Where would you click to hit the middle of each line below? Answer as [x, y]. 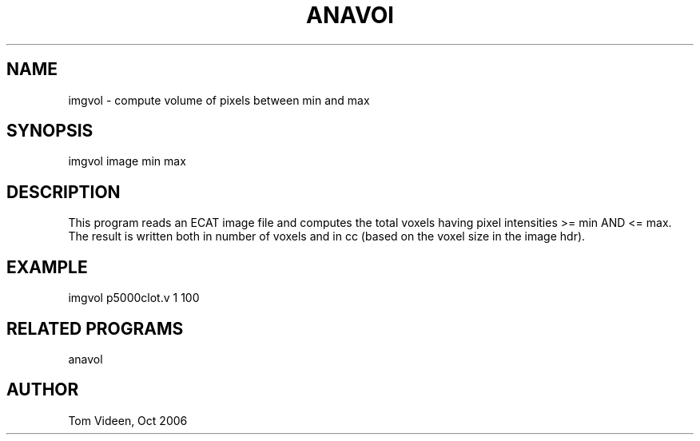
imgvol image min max [127, 161]
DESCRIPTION [64, 192]
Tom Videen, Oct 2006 [128, 420]
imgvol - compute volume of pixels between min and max [219, 100]
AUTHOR [43, 390]
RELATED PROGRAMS [95, 328]
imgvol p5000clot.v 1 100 [134, 298]
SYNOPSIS [50, 131]
